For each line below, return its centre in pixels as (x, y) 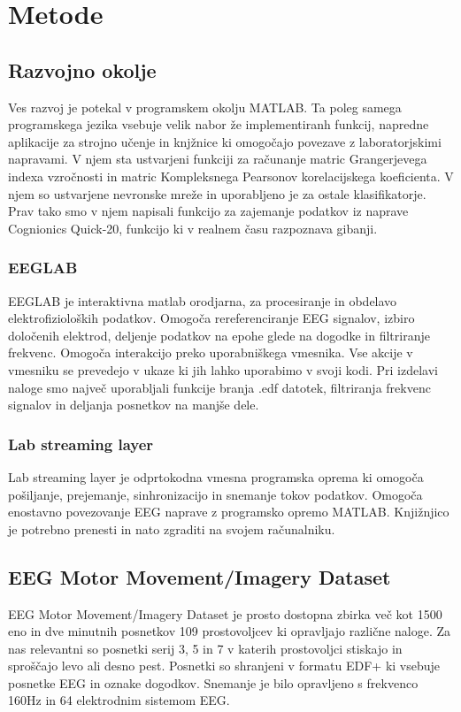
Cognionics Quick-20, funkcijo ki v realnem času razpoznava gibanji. (193, 228)
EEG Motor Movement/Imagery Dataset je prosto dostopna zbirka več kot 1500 (225, 613)
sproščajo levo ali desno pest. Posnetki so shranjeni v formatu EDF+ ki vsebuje (224, 666)
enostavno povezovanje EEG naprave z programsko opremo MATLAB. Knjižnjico (229, 512)
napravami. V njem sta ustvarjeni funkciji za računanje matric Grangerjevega (218, 159)
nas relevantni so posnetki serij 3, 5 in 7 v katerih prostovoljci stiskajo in (205, 648)
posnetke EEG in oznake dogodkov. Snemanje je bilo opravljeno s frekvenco (213, 682)
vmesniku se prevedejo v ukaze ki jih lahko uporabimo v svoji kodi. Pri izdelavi (223, 369)
